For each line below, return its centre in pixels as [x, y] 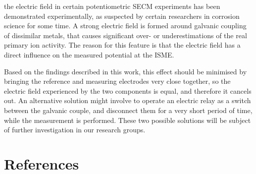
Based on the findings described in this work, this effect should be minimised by [126, 71]
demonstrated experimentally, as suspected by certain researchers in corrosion [122, 16]
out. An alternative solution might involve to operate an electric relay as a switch [128, 100]
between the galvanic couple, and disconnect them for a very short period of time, [128, 110]
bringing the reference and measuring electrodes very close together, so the [117, 81]
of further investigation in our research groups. [75, 130]
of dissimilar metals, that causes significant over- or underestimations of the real [126, 35]
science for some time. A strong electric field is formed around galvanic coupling [125, 26]
